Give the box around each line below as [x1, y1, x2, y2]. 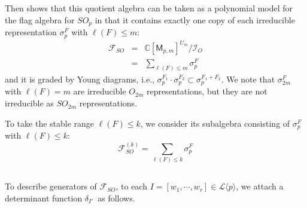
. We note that [221, 73, 275, 85]
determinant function [5, 191, 83, 204]
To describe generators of [5, 180, 97, 192]
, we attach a [236, 180, 284, 192]
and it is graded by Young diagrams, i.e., [5, 73, 154, 85]
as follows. [98, 191, 135, 204]
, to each [115, 180, 147, 192]
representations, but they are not [146, 85, 268, 97]
